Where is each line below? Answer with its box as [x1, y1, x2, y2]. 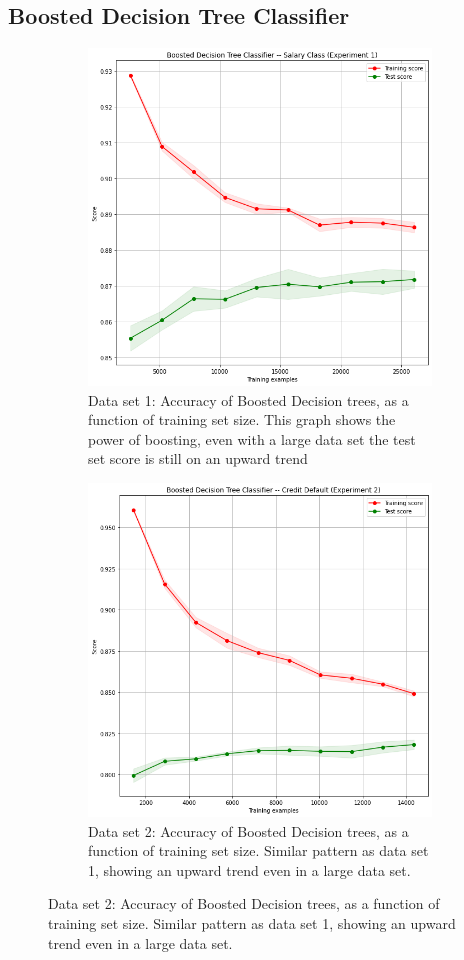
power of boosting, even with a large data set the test [88, 428, 416, 449]
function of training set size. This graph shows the [88, 409, 396, 430]
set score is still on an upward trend [88, 448, 308, 469]
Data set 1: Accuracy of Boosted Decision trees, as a [88, 389, 409, 410]
